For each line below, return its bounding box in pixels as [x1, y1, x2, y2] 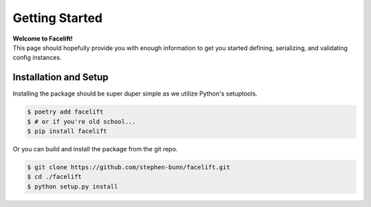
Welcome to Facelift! [12, 34, 74, 43]
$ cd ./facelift [27, 173, 82, 181]
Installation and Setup [12, 72, 109, 83]
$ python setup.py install [27, 182, 118, 190]
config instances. [12, 54, 62, 62]
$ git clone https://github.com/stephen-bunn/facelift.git [27, 163, 230, 171]
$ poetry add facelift [27, 108, 104, 116]
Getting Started [12, 10, 103, 25]
